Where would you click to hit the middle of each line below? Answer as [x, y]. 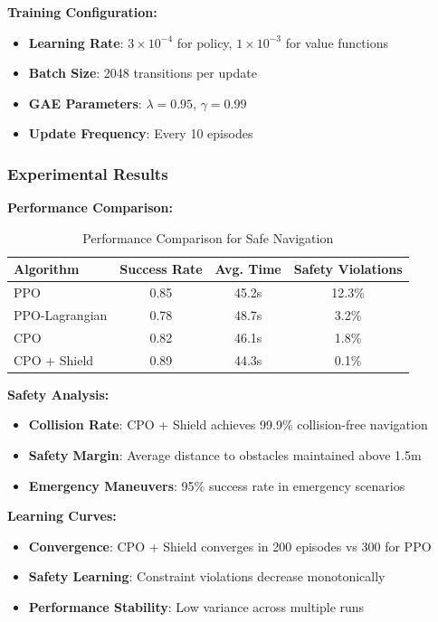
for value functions [337, 42]
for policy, [205, 42]
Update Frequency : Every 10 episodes [141, 133]
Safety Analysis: [58, 394]
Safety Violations [348, 269]
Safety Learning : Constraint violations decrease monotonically [207, 576]
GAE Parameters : [85, 103]
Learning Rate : [76, 42]
